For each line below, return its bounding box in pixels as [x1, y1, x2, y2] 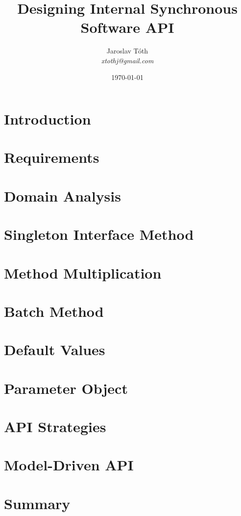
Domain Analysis [4, 185, 121, 206]
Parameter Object [4, 378, 128, 398]
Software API [80, 17, 174, 37]
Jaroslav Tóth [106, 46, 148, 56]
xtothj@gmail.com [101, 55, 154, 65]
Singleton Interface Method [4, 224, 194, 244]
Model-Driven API [4, 455, 134, 475]
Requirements [4, 147, 99, 167]
